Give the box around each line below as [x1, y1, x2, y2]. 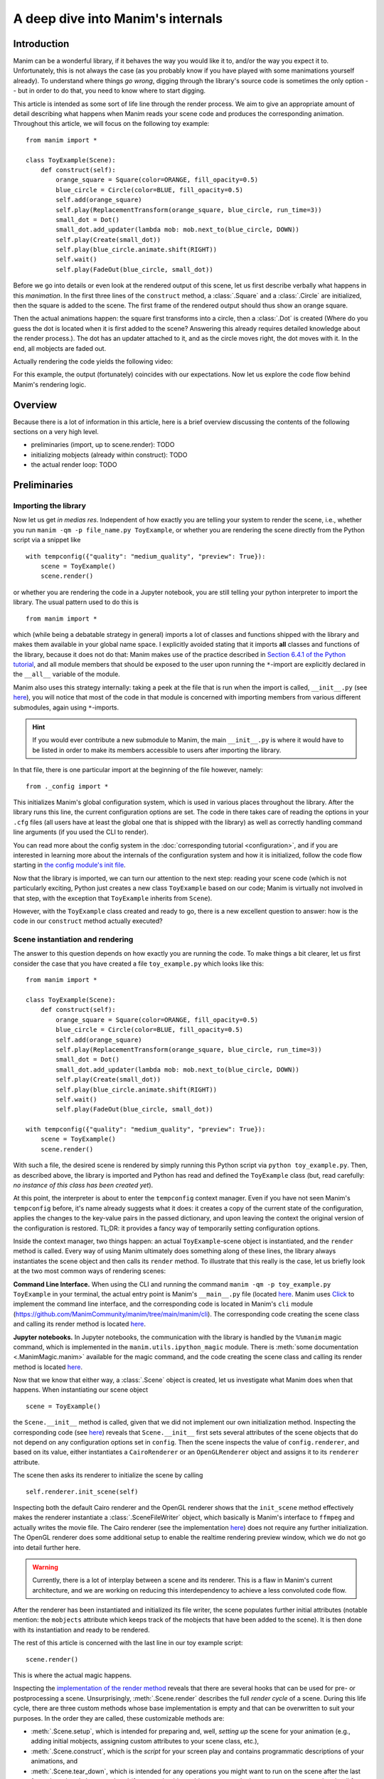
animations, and [31, 1757, 78, 1765]
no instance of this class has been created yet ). [13, 1181, 154, 1190]
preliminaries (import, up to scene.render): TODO [31, 440, 175, 449]
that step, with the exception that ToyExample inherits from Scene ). [13, 894, 213, 902]
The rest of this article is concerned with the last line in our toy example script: [13, 1639, 243, 1647]
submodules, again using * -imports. [13, 703, 119, 712]
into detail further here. [13, 1543, 81, 1551]
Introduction [13, 38, 70, 50]
